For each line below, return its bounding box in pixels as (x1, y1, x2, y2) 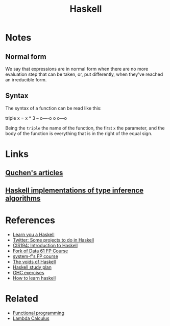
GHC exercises (12, 269, 44, 275)
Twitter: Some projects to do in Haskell (12, 236, 94, 243)
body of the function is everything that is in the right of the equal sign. (5, 130, 153, 136)
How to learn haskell (12, 275, 56, 281)
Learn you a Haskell (12, 231, 55, 237)
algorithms (5, 194, 41, 203)
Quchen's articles (5, 168, 63, 177)
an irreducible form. (5, 77, 47, 82)
